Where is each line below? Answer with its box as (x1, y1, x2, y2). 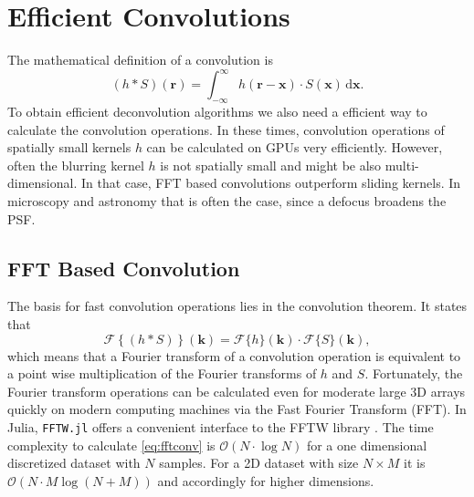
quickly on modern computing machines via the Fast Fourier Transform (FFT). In (7, 399, 467, 419)
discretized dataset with (7, 453, 141, 472)
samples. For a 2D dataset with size (159, 453, 359, 472)
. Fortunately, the (364, 364, 463, 383)
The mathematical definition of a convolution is (7, 50, 273, 69)
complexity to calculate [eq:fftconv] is (7, 435, 216, 454)
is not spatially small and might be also (160, 155, 382, 174)
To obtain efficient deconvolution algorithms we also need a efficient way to (7, 102, 427, 121)
